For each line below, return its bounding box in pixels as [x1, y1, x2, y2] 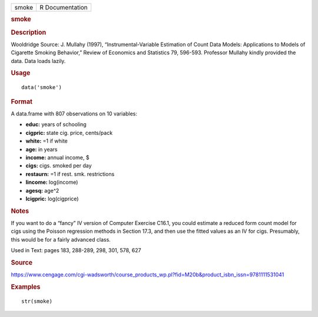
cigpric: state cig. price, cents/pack [25, 129, 113, 136]
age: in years [25, 146, 58, 153]
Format [11, 97, 32, 105]
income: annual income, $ [25, 154, 90, 161]
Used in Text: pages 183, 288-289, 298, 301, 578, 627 [11, 247, 141, 254]
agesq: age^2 [25, 187, 59, 194]
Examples [11, 283, 41, 291]
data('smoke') [21, 84, 62, 91]
